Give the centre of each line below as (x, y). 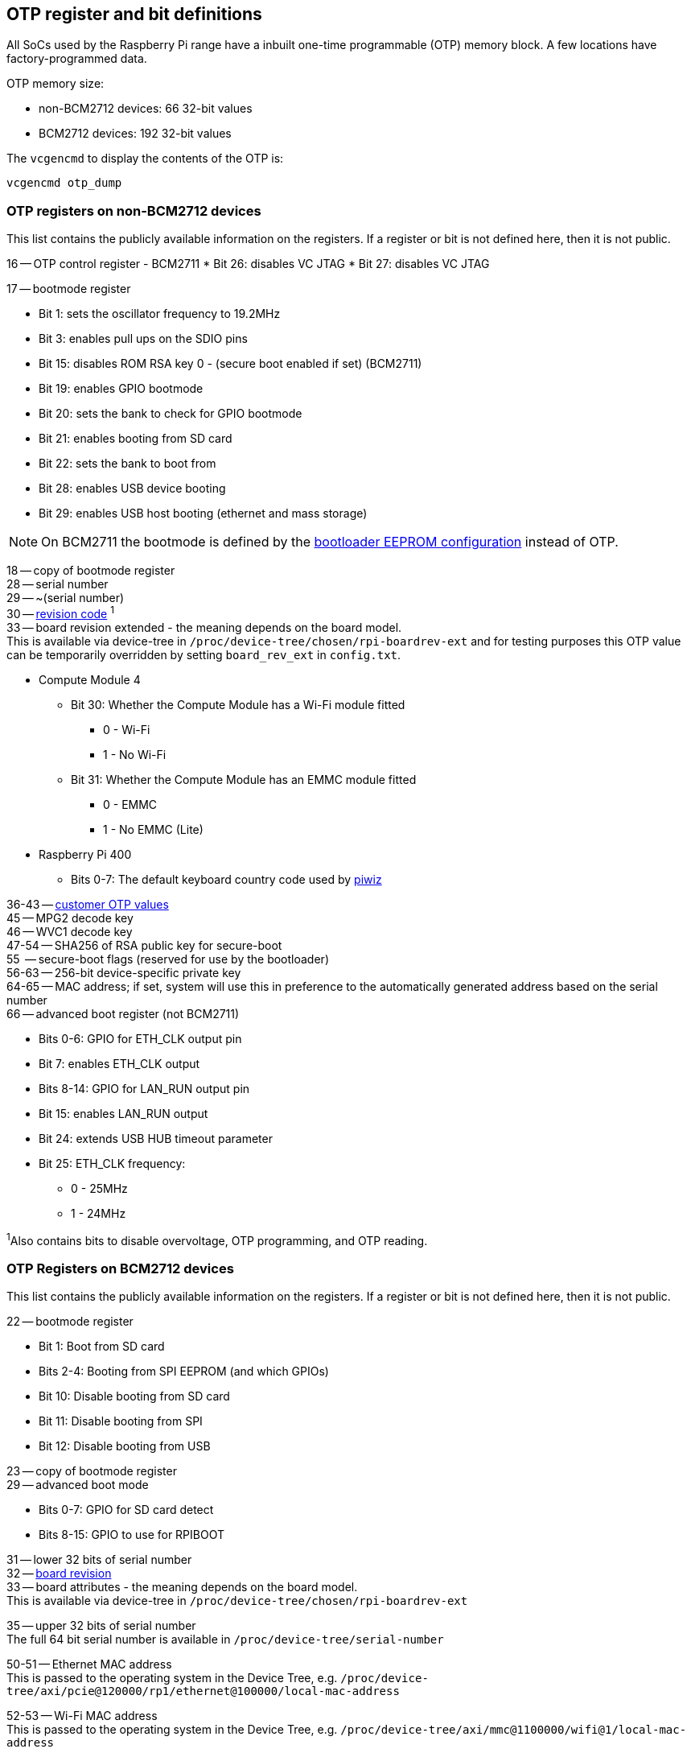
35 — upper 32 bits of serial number (101, 1626)
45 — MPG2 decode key (70, 918)
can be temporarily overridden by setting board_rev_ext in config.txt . (204, 654)
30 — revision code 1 (60, 613)
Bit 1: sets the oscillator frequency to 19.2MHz (160, 314)
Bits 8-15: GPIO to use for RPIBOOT (132, 1535)
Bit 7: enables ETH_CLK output (119, 1063)
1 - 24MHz (99, 1213)
